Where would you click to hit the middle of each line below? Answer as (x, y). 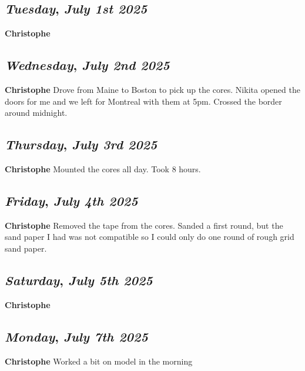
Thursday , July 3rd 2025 (81, 144)
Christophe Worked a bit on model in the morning (99, 361)
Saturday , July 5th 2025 (79, 280)
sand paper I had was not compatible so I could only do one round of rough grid (150, 237)
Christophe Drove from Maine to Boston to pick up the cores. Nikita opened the (152, 89)
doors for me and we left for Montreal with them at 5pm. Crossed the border (143, 101)
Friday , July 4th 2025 (71, 200)
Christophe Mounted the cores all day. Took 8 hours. (103, 168)
